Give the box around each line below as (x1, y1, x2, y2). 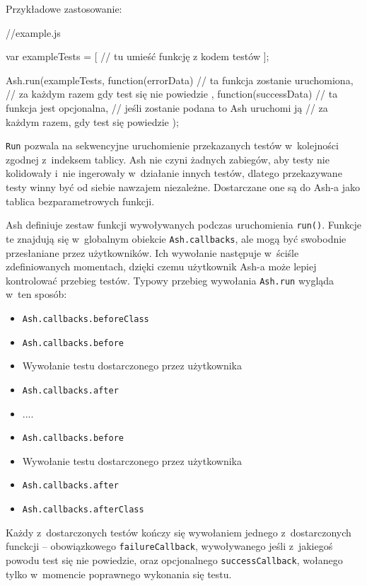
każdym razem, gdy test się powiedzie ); (6, 114, 179, 129)
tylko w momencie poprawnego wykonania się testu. (6, 566, 232, 581)
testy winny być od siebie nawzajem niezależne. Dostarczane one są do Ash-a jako (6, 180, 361, 194)
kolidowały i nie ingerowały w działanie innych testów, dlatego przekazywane (6, 166, 342, 180)
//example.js (6, 25, 61, 40)
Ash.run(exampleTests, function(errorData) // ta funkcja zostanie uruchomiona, (6, 72, 354, 87)
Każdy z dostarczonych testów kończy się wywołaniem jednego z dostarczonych (6, 524, 351, 539)
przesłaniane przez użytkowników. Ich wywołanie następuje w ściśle (6, 245, 299, 260)
